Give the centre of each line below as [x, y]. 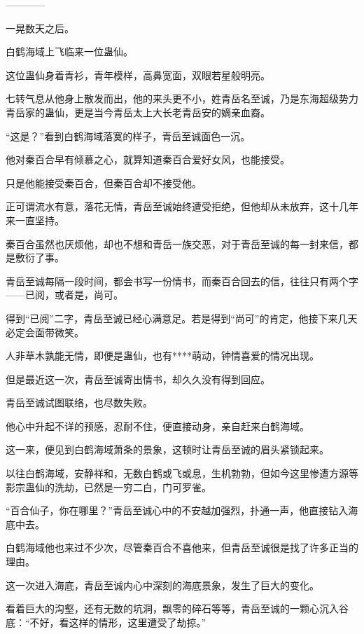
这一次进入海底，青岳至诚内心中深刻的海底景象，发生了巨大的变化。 [162, 585]
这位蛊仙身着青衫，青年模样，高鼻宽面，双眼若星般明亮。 [138, 75]
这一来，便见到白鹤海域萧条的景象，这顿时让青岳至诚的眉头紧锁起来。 [167, 449]
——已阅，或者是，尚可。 [64, 295]
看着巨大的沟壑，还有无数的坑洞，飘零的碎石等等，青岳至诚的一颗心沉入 [172, 608]
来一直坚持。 [35, 220]
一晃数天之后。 [40, 28]
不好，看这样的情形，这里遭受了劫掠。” [118, 622]
